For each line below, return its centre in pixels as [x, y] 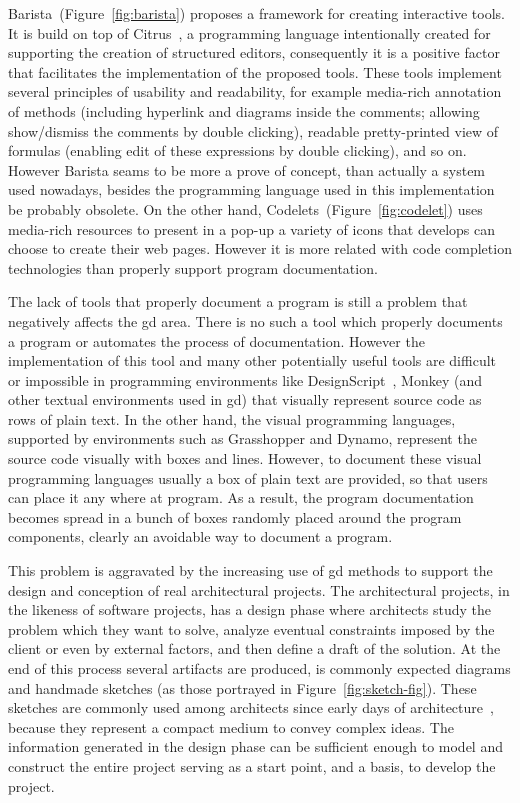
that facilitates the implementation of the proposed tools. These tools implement [255, 71]
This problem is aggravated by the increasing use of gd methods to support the [250, 570]
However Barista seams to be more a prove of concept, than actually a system [247, 169]
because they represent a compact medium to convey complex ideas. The [231, 726]
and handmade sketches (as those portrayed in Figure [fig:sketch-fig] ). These [242, 687]
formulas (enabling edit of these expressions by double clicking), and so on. [237, 150]
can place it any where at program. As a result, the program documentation [241, 497]
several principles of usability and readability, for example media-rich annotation [255, 91]
